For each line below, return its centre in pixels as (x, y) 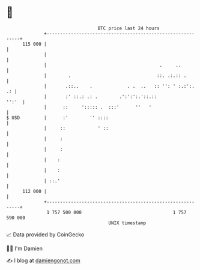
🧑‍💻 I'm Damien (25, 248)
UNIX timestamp (127, 223)
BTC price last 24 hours (129, 28)
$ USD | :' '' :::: (58, 118)
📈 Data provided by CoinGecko (45, 235)
